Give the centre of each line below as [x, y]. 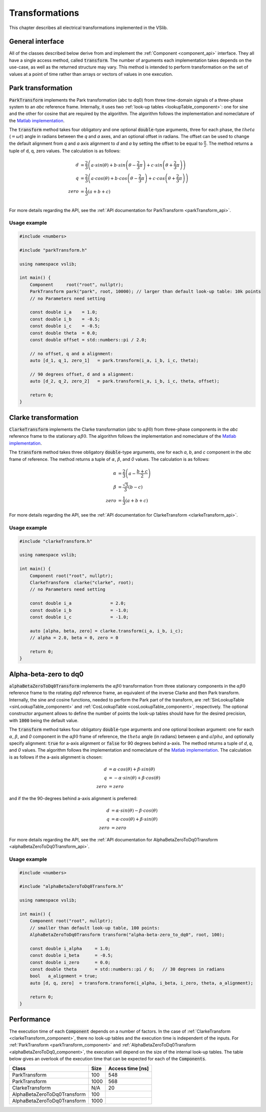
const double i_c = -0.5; [65, 326]
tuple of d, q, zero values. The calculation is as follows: [65, 151]
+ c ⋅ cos [156, 178]
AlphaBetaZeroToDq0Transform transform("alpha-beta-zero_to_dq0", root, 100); [127, 935]
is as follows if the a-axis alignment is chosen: [56, 757]
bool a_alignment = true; [64, 976]
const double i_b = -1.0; [79, 610]
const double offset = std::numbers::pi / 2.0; [88, 340]
